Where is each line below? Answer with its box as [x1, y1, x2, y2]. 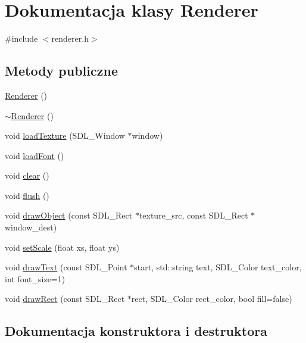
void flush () [5, 189, 49, 201]
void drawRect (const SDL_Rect [5, 292, 125, 305]
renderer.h [51, 32, 89, 45]
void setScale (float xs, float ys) [5, 241, 120, 253]
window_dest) [5, 221, 57, 233]
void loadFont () [5, 149, 64, 161]
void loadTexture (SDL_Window [5, 129, 125, 142]
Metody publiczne [5, 61, 118, 80]
